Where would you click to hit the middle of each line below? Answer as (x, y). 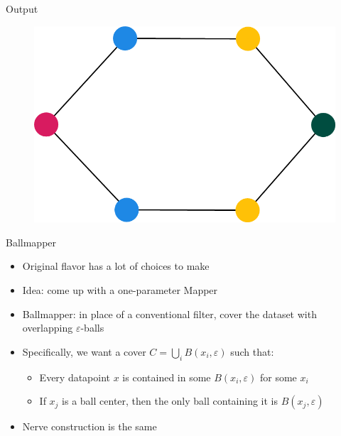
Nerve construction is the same (90, 426)
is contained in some (167, 377)
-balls (92, 328)
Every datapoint (75, 377)
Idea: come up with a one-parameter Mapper (120, 290)
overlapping (48, 328)
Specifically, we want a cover (84, 351)
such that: (252, 351)
